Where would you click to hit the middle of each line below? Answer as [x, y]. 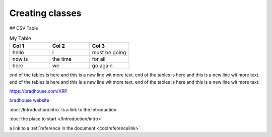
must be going [109, 53]
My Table [20, 39]
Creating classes [45, 13]
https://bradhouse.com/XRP [38, 91]
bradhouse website [29, 100]
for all [99, 59]
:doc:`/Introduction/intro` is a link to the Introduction [63, 109]
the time [62, 59]
